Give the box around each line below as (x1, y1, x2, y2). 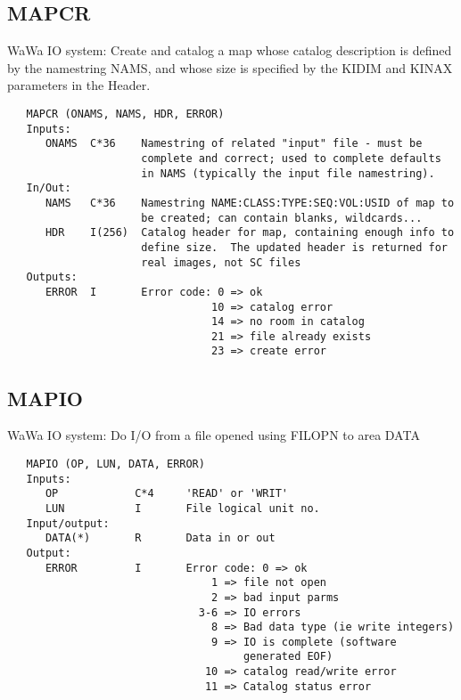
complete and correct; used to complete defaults (141, 151, 441, 165)
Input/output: (26, 517, 110, 530)
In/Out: (26, 182, 71, 195)
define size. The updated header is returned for (141, 240, 448, 254)
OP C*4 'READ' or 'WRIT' (45, 487, 288, 501)
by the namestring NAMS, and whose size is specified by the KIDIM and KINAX (7, 58, 453, 77)
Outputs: (26, 271, 78, 284)
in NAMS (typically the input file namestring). (141, 167, 435, 180)
